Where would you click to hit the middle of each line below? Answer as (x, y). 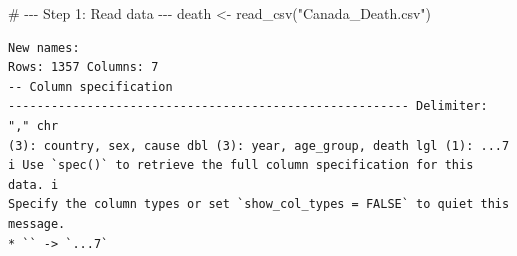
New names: (44, 47)
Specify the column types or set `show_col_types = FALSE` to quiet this (259, 204)
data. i (33, 184)
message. (37, 223)
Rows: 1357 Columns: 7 (83, 67)
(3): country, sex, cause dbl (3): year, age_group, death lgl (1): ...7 (259, 145)
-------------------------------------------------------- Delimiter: (248, 106)
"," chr (33, 125)
